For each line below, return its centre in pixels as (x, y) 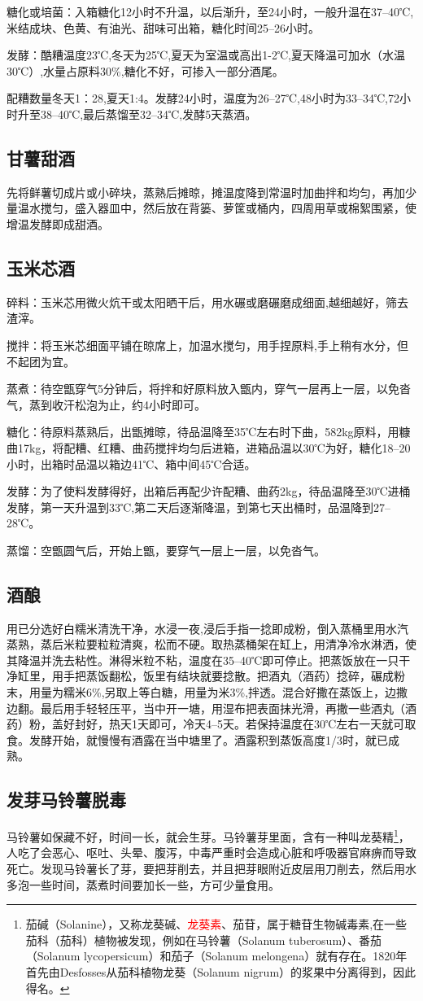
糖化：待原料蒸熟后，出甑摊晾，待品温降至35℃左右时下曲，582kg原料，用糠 (209, 432)
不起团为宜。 (41, 361)
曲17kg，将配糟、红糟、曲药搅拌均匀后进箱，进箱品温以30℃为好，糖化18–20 (209, 447)
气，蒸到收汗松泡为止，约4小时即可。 (106, 404)
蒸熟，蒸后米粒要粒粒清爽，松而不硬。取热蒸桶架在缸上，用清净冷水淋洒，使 (211, 644)
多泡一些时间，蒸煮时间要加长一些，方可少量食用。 (143, 884)
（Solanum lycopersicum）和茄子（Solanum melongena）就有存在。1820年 (216, 956)
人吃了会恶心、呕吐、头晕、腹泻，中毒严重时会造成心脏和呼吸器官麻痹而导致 (211, 852)
